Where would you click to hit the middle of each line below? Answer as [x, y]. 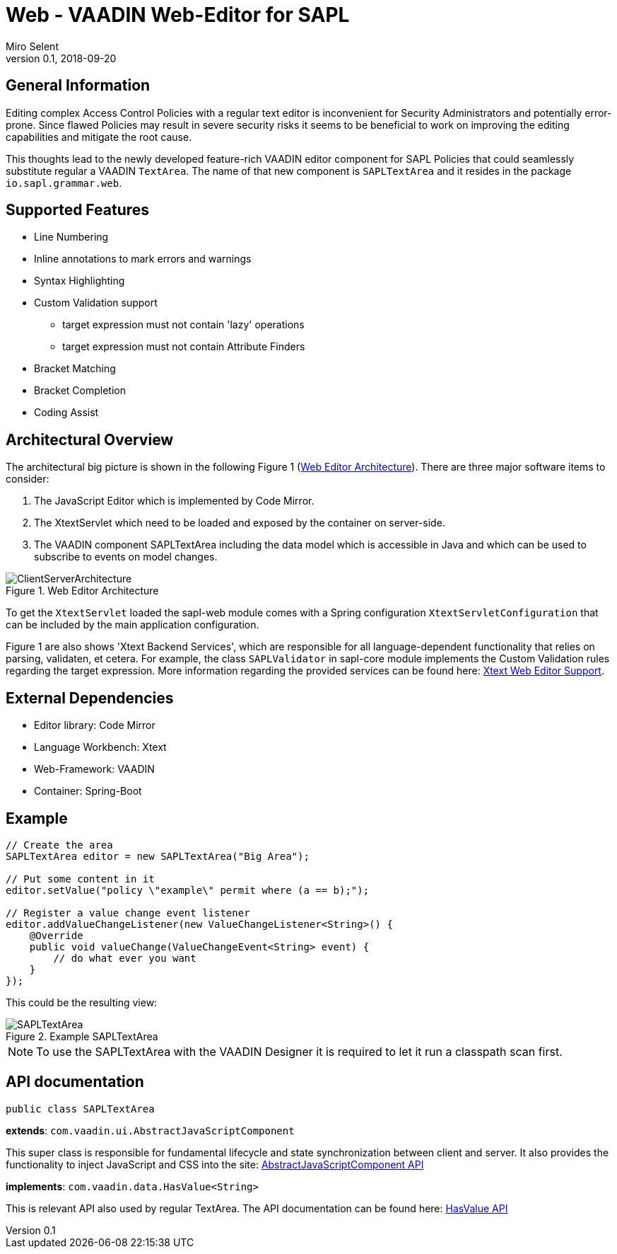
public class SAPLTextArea [80, 1109]
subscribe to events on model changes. [126, 557]
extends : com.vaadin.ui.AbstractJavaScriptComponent [150, 1130]
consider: [28, 479]
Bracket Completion [80, 391]
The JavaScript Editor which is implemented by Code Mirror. [174, 501]
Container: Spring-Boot [88, 791]
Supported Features [78, 210]
